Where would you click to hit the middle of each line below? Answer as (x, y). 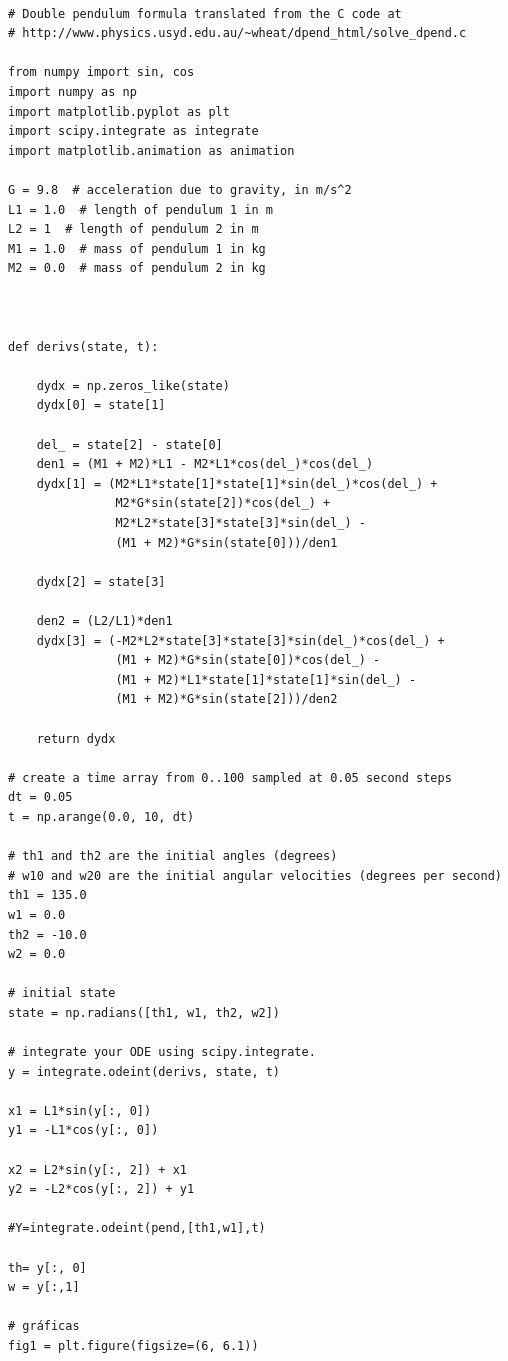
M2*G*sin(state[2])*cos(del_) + (223, 503)
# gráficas (44, 1326)
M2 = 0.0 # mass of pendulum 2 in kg (137, 268)
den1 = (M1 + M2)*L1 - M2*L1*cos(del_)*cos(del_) (205, 464)
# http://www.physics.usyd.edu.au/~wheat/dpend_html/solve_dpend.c (237, 33)
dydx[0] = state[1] (101, 405)
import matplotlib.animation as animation (151, 150)
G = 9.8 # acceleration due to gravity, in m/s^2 (180, 189)
